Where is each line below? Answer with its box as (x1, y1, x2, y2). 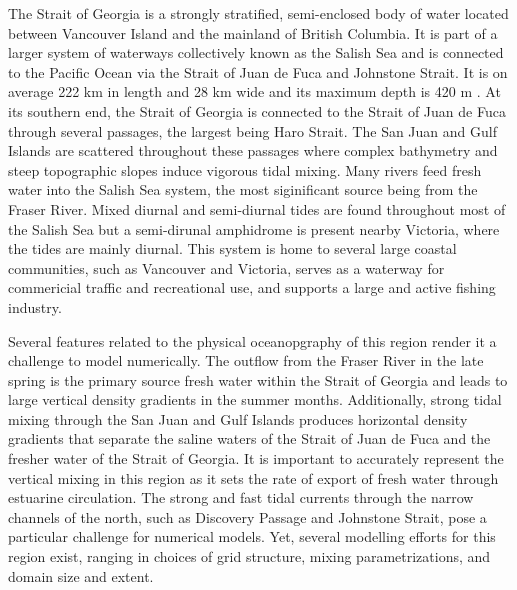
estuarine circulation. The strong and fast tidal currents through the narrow (8, 487, 474, 508)
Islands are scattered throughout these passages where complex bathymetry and (8, 140, 498, 161)
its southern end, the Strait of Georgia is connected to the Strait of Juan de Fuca (8, 100, 506, 121)
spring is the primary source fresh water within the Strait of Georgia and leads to (8, 369, 508, 390)
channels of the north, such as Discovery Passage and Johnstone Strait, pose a (8, 506, 487, 527)
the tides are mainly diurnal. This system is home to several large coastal (8, 238, 457, 259)
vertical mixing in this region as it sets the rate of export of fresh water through (8, 467, 499, 488)
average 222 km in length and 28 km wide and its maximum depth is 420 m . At (8, 81, 501, 102)
